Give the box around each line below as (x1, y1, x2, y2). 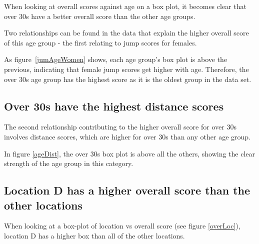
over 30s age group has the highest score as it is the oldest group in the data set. (4, 73, 251, 84)
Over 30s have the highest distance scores (4, 98, 224, 113)
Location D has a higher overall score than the (4, 182, 250, 198)
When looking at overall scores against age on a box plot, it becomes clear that (4, 1, 246, 11)
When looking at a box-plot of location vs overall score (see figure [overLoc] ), (4, 220, 240, 231)
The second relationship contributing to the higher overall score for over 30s (4, 121, 236, 132)
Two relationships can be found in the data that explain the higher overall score (4, 27, 249, 38)
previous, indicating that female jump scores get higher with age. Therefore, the (4, 63, 249, 74)
